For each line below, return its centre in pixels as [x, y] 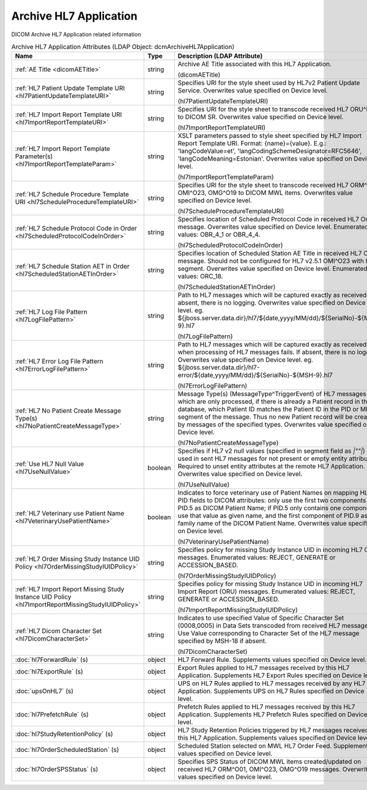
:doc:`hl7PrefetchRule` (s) [52, 715]
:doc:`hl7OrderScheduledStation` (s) [67, 750]
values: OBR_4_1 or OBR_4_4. [219, 235]
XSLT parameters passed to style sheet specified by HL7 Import [270, 136]
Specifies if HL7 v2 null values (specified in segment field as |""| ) [271, 451]
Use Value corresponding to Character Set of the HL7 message [269, 633]
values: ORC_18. [200, 276]
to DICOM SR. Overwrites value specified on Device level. [261, 117]
